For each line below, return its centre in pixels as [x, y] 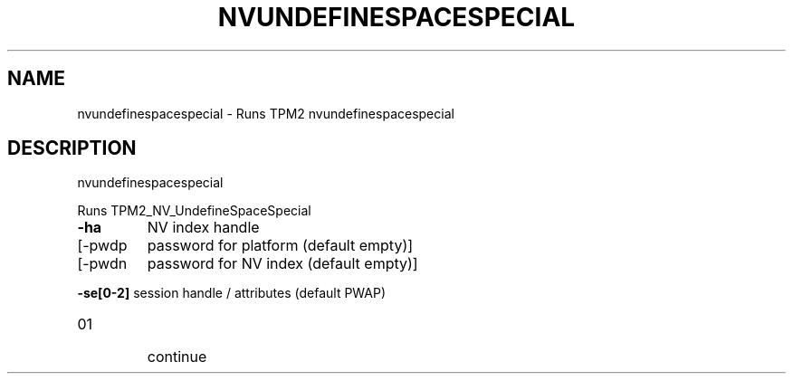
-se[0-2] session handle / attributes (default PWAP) [232, 293]
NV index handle [203, 228]
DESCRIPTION [72, 148]
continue [177, 357]
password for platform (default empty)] [280, 246]
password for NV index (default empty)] [282, 264]
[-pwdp [102, 246]
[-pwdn [102, 264]
